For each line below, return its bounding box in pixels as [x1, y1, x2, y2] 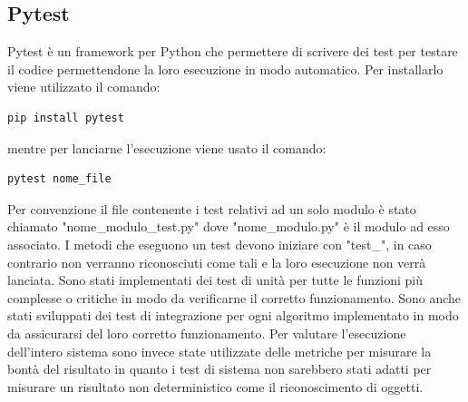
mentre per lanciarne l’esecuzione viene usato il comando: [7, 138, 327, 157]
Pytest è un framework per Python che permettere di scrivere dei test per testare [7, 42, 458, 61]
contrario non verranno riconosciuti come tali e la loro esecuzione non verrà [7, 252, 426, 271]
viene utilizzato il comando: [7, 77, 161, 96]
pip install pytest [7, 111, 124, 124]
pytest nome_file [7, 172, 112, 186]
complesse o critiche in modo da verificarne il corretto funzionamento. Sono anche [7, 288, 462, 307]
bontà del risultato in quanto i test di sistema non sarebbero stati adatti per [7, 359, 432, 378]
